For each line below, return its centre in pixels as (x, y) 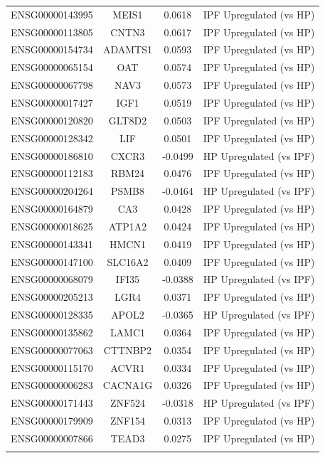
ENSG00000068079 (52, 279)
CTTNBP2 (128, 350)
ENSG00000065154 (52, 67)
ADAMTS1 (127, 49)
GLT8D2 (128, 120)
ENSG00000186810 (52, 155)
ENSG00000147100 (52, 261)
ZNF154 (128, 421)
